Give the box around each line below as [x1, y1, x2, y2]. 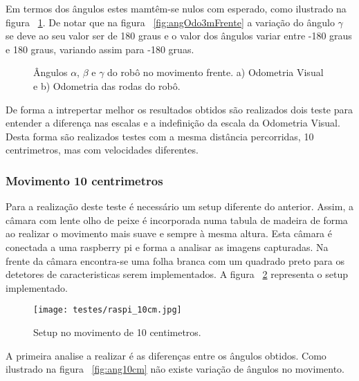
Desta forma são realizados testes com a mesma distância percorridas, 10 [6, 129, 314, 143]
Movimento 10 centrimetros [6, 171, 163, 189]
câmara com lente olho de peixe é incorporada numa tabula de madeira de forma [6, 212, 348, 227]
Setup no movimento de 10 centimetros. [33, 324, 201, 339]
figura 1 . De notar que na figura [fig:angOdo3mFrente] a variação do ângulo [6, 15, 335, 29]
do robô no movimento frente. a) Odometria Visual [107, 65, 324, 80]
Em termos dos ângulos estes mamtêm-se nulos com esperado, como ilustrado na [6, 1, 347, 15]
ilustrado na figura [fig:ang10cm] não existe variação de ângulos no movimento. [6, 362, 344, 376]
